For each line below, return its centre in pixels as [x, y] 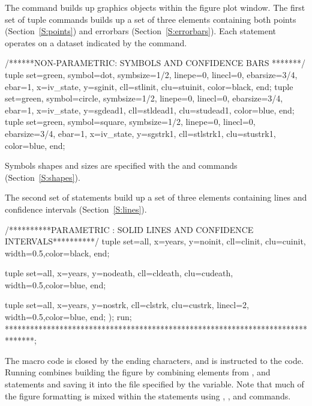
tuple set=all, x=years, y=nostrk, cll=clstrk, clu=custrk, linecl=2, [127, 305]
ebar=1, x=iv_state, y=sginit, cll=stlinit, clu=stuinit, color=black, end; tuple [149, 86]
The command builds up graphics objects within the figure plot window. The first [155, 7]
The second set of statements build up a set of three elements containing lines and [156, 197]
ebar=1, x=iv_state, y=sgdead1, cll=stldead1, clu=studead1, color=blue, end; [150, 110]
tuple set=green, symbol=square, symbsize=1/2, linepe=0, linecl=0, [130, 122]
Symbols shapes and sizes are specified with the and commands [121, 165]
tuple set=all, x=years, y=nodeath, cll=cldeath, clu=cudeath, [119, 273]
